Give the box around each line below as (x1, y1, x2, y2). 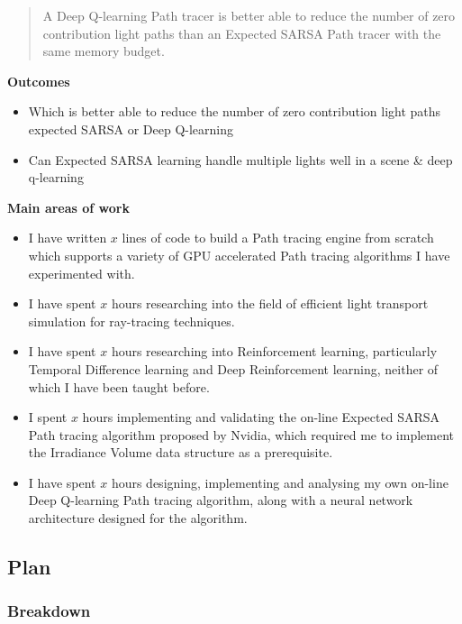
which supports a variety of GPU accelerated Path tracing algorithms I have (28, 245, 450, 264)
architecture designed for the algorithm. (28, 509, 248, 528)
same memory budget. (42, 41, 165, 60)
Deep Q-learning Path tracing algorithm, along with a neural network (28, 491, 413, 509)
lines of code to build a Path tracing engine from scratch (122, 228, 434, 247)
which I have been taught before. (28, 377, 210, 396)
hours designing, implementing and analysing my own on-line (111, 473, 448, 491)
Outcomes (7, 71, 70, 90)
